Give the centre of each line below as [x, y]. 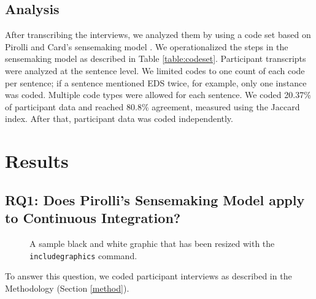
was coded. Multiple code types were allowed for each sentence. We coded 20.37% [158, 95]
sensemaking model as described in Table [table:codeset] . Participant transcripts [156, 59]
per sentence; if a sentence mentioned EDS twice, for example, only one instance [156, 82]
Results [37, 161]
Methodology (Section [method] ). [67, 288]
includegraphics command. [83, 255]
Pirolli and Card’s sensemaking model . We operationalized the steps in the [147, 46]
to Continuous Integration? [93, 218]
